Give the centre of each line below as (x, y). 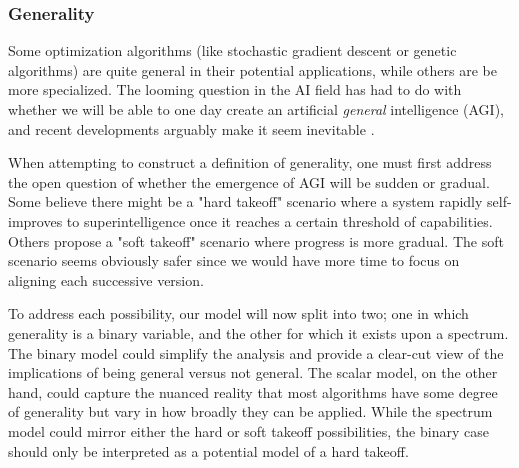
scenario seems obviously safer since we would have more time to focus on (234, 260)
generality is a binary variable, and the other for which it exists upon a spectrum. (258, 332)
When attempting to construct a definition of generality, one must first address (250, 162)
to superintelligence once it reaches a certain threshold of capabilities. (279, 220)
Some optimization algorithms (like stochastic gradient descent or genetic (232, 50)
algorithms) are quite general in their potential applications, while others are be (252, 69)
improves (35, 220)
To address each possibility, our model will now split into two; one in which (238, 313)
